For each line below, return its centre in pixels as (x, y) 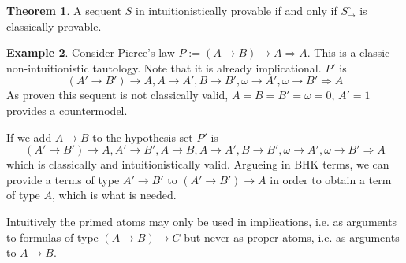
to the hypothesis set (143, 137)
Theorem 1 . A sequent (64, 10)
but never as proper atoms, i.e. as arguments (292, 237)
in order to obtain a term (331, 179)
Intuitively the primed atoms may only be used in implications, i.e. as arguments (202, 221)
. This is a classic (348, 52)
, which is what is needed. (114, 195)
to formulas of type (52, 237)
